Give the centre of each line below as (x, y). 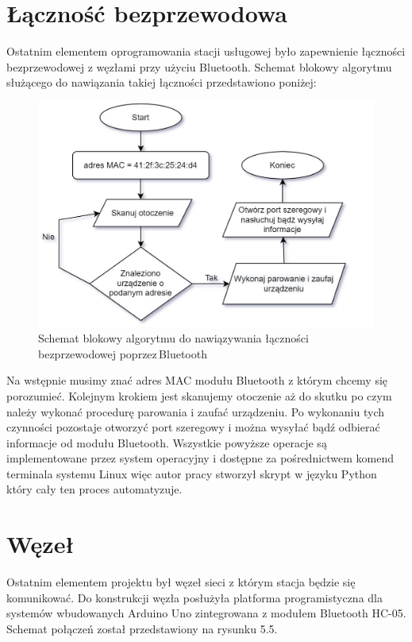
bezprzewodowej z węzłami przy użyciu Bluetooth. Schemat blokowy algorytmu (199, 66)
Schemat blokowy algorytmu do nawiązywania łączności (173, 338)
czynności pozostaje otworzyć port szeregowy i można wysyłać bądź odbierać (193, 427)
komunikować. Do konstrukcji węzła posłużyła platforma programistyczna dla (194, 597)
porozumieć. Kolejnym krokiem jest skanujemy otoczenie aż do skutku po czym (199, 395)
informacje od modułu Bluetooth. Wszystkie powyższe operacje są (167, 442)
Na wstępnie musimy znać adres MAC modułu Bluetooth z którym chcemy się (197, 380)
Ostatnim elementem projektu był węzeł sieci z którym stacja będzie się (181, 582)
